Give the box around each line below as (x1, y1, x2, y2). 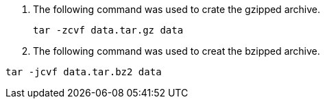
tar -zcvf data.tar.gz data (33, 25, 184, 36)
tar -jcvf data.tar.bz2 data (5, 66, 162, 77)
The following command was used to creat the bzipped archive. (33, 45, 320, 57)
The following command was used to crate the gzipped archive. (33, 3, 320, 15)
